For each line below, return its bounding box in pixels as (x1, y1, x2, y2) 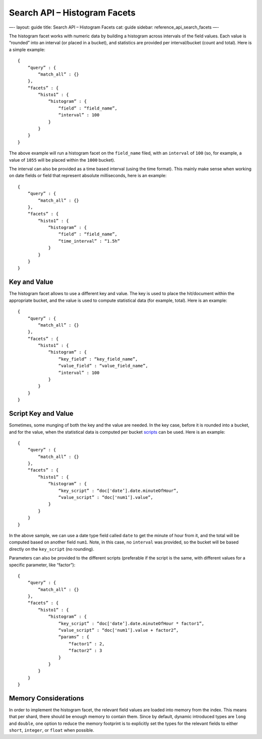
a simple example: (9, 47, 46, 52)
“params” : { (58, 634, 90, 640)
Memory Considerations (9, 694, 84, 702)
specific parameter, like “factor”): (9, 562, 75, 568)
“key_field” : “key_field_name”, (58, 356, 138, 361)
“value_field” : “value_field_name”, (58, 363, 148, 369)
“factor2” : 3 (68, 648, 102, 654)
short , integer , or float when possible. (9, 727, 95, 733)
